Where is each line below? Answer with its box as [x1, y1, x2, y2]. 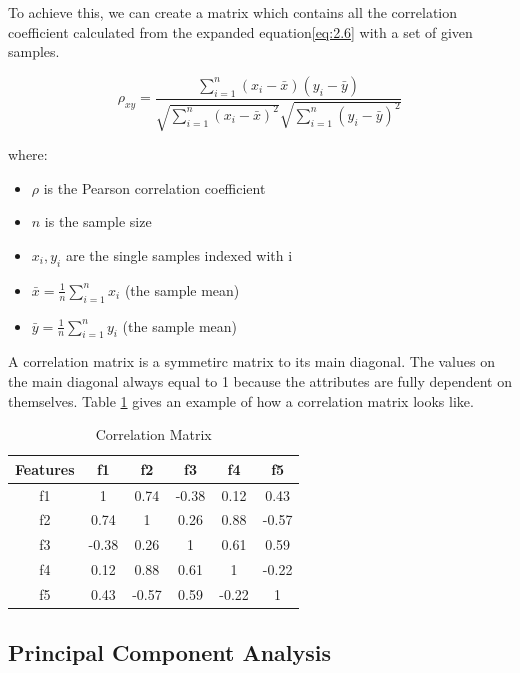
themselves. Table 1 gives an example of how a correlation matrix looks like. [8, 390, 474, 411]
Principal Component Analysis [8, 637, 331, 668]
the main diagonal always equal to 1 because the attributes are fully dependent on [8, 370, 512, 391]
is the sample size [44, 211, 152, 232]
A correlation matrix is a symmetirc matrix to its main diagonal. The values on [8, 351, 495, 372]
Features [15, 458, 75, 479]
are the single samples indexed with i [65, 244, 293, 265]
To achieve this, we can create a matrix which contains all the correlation [8, 2, 458, 22]
